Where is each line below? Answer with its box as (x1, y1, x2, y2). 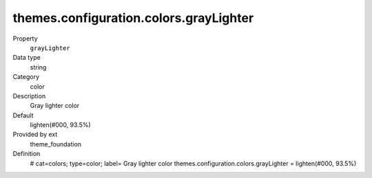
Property (12, 34, 38, 43)
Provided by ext (12, 131, 58, 139)
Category (12, 73, 40, 81)
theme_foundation (30, 140, 82, 148)
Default (12, 111, 34, 120)
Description (12, 91, 46, 100)
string (30, 63, 47, 71)
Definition (12, 150, 41, 158)
